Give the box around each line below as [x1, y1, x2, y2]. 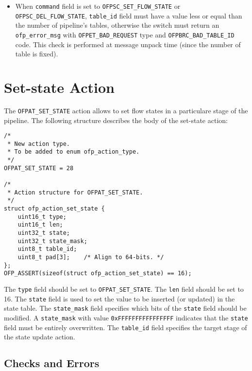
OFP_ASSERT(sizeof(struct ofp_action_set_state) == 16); [4, 270, 192, 277]
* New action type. [7, 140, 70, 147]
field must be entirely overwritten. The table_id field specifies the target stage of [4, 322, 247, 332]
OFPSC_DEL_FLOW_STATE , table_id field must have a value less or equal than [15, 10, 242, 20]
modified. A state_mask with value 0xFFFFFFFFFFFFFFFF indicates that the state [4, 312, 248, 322]
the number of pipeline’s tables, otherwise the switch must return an [15, 20, 219, 30]
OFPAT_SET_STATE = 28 [4, 164, 74, 172]
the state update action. [4, 332, 75, 342]
